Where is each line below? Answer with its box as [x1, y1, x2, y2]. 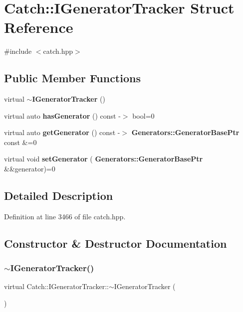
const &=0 [4, 137, 37, 147]
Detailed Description [4, 188, 113, 203]
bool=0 [132, 110, 155, 121]
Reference [4, 17, 73, 37]
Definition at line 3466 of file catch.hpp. [4, 211, 126, 221]
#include [4, 46, 32, 56]
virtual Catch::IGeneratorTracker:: [4, 281, 109, 292]
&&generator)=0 [4, 163, 55, 174]
